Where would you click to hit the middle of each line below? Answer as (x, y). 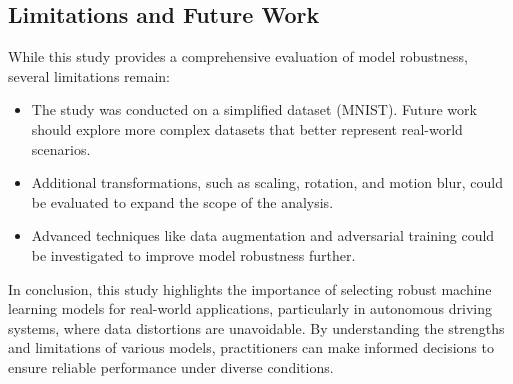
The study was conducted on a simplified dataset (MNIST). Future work (254, 109)
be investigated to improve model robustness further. (193, 254)
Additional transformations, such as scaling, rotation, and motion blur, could (267, 182)
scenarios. (61, 148)
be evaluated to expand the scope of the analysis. (182, 201)
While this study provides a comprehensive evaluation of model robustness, (238, 56)
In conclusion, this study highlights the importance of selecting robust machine (250, 288)
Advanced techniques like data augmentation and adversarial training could (263, 235)
